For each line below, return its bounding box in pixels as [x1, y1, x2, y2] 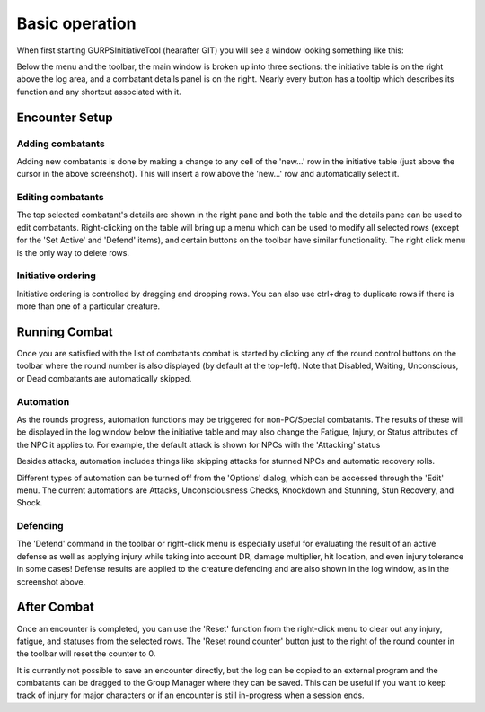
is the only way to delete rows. [16, 247, 130, 258]
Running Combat [16, 324, 113, 339]
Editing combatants [16, 191, 104, 204]
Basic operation [16, 13, 137, 33]
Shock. [16, 497, 43, 508]
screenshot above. [16, 576, 85, 587]
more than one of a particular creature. [16, 301, 161, 312]
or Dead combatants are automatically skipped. [16, 373, 192, 383]
